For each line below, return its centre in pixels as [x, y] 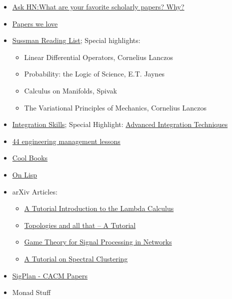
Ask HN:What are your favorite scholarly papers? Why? [98, 6]
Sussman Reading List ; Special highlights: [76, 40]
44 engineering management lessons [66, 141]
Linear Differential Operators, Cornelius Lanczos [98, 57]
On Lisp [25, 174]
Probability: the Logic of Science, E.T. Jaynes [94, 74]
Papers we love [35, 23]
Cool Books [30, 158]
